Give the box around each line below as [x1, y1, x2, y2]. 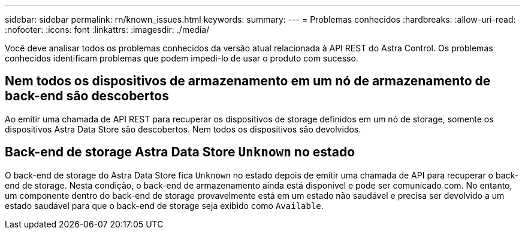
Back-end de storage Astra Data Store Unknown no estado [5, 144, 355, 160]
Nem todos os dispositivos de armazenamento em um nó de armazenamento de [5, 73, 491, 89]
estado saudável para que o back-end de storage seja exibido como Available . [5, 200, 324, 211]
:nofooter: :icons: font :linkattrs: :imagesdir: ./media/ [5, 24, 210, 35]
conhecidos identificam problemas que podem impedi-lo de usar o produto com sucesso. [5, 53, 358, 63]
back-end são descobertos [5, 88, 169, 104]
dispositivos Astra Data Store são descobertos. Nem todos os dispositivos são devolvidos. [5, 124, 361, 134]
